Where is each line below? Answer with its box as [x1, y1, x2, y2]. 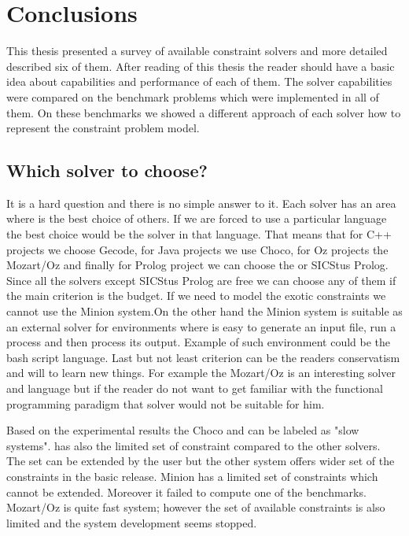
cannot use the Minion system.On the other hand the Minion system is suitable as [6, 303, 403, 320]
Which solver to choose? [6, 158, 208, 183]
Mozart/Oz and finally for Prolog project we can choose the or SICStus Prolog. [6, 257, 389, 273]
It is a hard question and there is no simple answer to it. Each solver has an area [6, 194, 396, 211]
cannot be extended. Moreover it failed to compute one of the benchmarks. [6, 483, 367, 500]
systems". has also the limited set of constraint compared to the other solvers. [6, 437, 381, 453]
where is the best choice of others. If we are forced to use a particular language [6, 210, 387, 227]
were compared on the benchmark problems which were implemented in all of [6, 88, 379, 105]
